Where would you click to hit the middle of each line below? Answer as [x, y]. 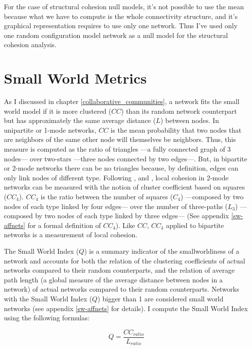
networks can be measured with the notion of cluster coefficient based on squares [125, 187]
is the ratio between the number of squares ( [107, 197]
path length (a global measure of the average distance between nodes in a [113, 279]
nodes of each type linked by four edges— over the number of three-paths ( [116, 206]
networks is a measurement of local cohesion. [71, 235]
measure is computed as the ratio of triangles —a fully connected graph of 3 [117, 149]
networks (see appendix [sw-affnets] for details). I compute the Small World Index [126, 308]
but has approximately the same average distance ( [80, 120]
